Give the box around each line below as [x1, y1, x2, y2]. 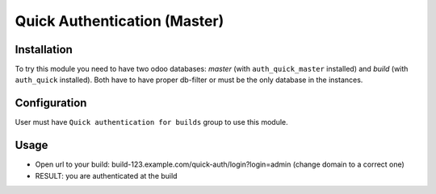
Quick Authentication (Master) [15, 12, 224, 30]
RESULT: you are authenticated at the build [35, 171, 178, 180]
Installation [15, 43, 73, 56]
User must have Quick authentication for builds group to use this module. [15, 118, 288, 127]
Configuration [15, 97, 87, 110]
